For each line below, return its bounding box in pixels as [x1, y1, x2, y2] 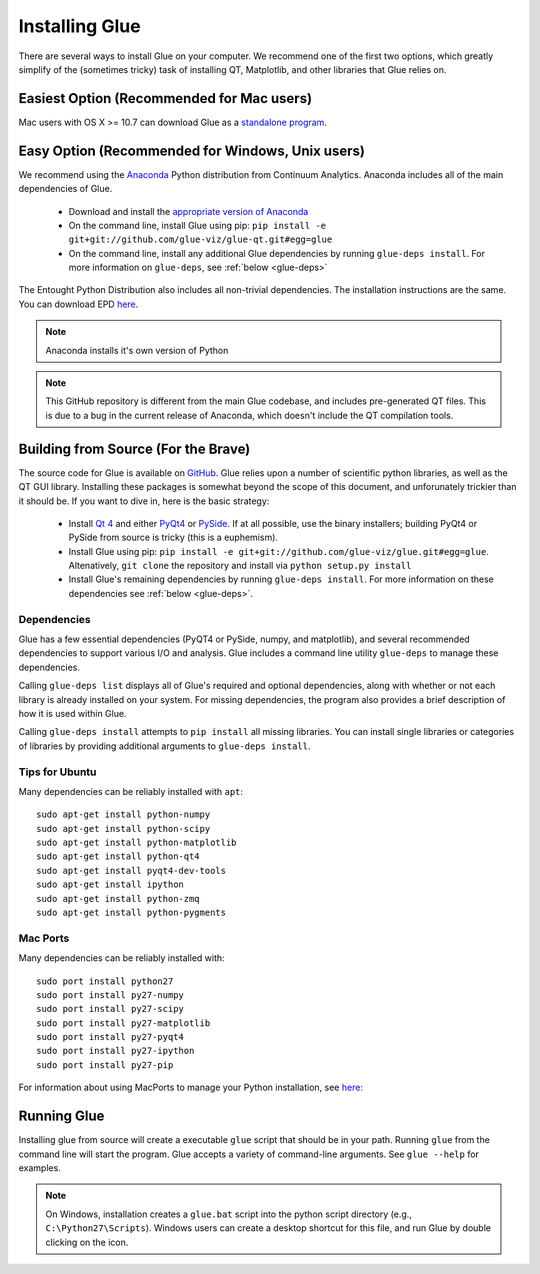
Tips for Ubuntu [18, 765, 97, 779]
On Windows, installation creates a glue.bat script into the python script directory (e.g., [45, 1208, 412, 1220]
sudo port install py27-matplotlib [36, 1017, 211, 1029]
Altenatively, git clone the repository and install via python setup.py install [68, 560, 412, 572]
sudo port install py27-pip [36, 1059, 174, 1070]
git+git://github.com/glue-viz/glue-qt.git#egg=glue [68, 234, 333, 245]
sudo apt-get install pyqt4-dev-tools [36, 865, 227, 876]
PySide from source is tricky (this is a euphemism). [68, 531, 279, 544]
